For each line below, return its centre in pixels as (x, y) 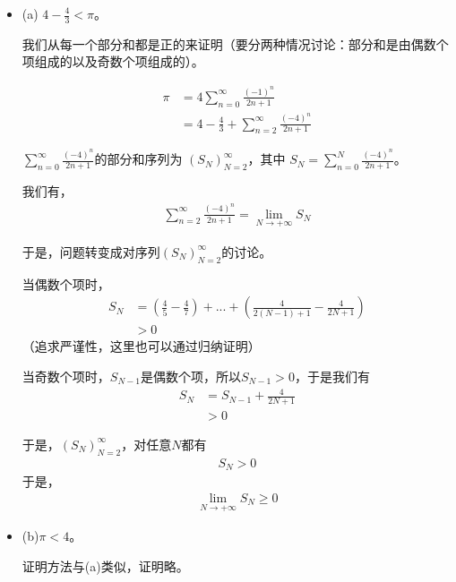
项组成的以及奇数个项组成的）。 (113, 61)
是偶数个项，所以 (191, 376)
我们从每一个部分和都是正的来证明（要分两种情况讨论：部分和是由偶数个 (235, 43)
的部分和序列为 (138, 159)
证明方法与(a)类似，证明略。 (105, 565)
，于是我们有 (332, 376)
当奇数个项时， (66, 376)
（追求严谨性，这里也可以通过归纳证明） (141, 346)
